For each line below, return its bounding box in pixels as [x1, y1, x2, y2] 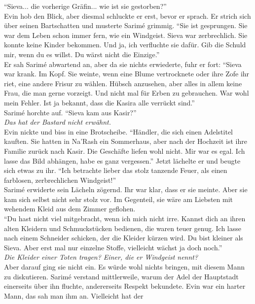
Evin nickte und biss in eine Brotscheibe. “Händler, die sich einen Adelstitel [4, 126, 233, 136]
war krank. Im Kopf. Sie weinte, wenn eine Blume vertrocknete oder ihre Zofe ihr [4, 68, 250, 79]
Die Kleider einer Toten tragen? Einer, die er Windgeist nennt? [4, 252, 198, 262]
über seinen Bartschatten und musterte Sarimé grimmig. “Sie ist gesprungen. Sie [4, 20, 248, 31]
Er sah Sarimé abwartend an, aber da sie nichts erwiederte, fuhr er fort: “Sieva [4, 59, 242, 69]
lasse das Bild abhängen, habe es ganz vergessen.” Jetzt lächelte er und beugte [4, 155, 241, 166]
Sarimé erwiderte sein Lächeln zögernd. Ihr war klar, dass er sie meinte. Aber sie [4, 184, 248, 195]
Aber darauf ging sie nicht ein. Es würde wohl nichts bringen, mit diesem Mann [4, 262, 245, 272]
